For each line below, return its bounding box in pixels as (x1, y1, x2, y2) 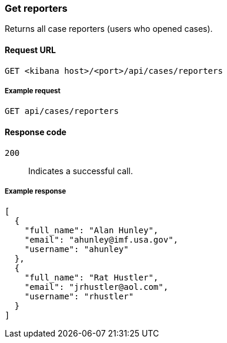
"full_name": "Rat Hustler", (24, 273, 159, 283)
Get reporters (5, 2, 68, 14)
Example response (5, 187, 66, 195)
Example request (5, 86, 61, 95)
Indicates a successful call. (28, 165, 133, 176)
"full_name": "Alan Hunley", (24, 226, 159, 236)
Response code (5, 126, 66, 137)
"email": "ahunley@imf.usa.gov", (24, 235, 179, 245)
